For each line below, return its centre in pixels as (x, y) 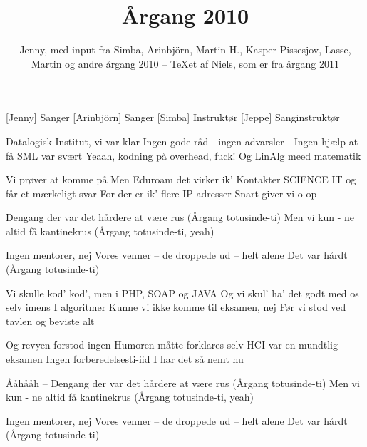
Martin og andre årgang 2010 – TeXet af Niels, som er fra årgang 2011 (185, 63)
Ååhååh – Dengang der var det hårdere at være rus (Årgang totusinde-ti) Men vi (183, 382)
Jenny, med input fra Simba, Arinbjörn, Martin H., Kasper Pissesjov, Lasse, (185, 50)
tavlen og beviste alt (50, 320)
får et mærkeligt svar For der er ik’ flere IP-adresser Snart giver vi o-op (161, 193)
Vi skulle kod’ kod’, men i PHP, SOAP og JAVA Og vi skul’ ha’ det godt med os (182, 293)
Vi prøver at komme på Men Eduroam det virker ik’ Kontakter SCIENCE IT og (181, 179)
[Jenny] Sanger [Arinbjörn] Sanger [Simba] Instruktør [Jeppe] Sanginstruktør (173, 117)
